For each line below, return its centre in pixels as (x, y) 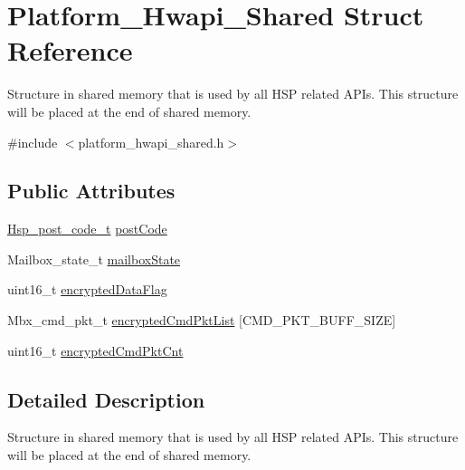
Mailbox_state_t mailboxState (94, 259)
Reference (70, 50)
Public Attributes (91, 191)
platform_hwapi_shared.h (151, 142)
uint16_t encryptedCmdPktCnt (95, 350)
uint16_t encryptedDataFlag (87, 289)
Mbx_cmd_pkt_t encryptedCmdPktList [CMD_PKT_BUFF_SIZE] (202, 320)
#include (33, 142)
